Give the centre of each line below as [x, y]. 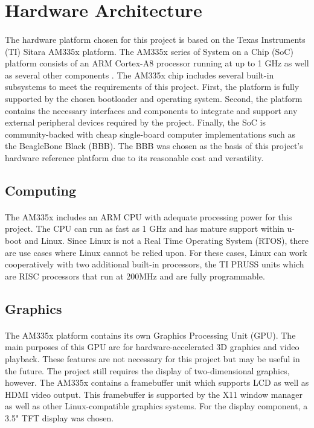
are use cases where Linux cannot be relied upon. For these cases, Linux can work [156, 252]
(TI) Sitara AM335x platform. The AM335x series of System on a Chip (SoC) [149, 51]
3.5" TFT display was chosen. [59, 417]
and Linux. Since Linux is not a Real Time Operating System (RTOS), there [167, 241]
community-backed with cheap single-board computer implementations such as [150, 134]
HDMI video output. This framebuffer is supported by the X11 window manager [154, 394]
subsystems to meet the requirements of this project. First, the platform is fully [152, 87]
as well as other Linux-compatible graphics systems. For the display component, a [156, 406]
